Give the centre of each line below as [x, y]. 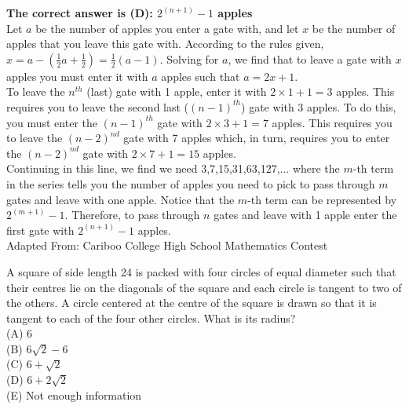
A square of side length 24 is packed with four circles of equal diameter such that [201, 271]
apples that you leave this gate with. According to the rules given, [165, 44]
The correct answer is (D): [80, 13]
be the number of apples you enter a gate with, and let [167, 28]
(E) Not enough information [74, 394]
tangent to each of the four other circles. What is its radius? [151, 318]
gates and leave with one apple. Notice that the [121, 199]
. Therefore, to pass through [132, 215]
